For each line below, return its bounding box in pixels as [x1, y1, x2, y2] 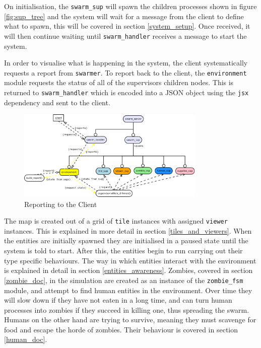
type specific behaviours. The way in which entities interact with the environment [4, 255, 256, 265]
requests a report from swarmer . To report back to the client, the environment [4, 67, 247, 78]
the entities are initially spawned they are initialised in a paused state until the [4, 235, 248, 246]
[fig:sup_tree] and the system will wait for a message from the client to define [4, 11, 244, 21]
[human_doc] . [4, 334, 47, 344]
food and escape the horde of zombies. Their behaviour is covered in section [4, 324, 238, 334]
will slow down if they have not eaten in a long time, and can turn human [4, 295, 232, 305]
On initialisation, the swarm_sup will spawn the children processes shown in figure [4, 1, 257, 11]
